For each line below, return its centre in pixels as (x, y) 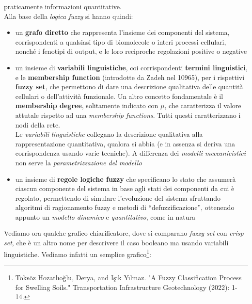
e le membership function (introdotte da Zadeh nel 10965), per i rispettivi (130, 77)
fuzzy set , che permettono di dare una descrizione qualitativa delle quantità (129, 87)
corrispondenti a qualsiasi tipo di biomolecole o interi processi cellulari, (121, 41)
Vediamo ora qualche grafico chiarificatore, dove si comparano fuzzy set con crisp (124, 233)
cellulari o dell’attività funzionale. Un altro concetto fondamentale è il (119, 96)
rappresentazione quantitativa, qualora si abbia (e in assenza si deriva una (125, 143)
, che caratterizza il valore (203, 105)
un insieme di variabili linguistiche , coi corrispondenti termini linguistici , (131, 67)
